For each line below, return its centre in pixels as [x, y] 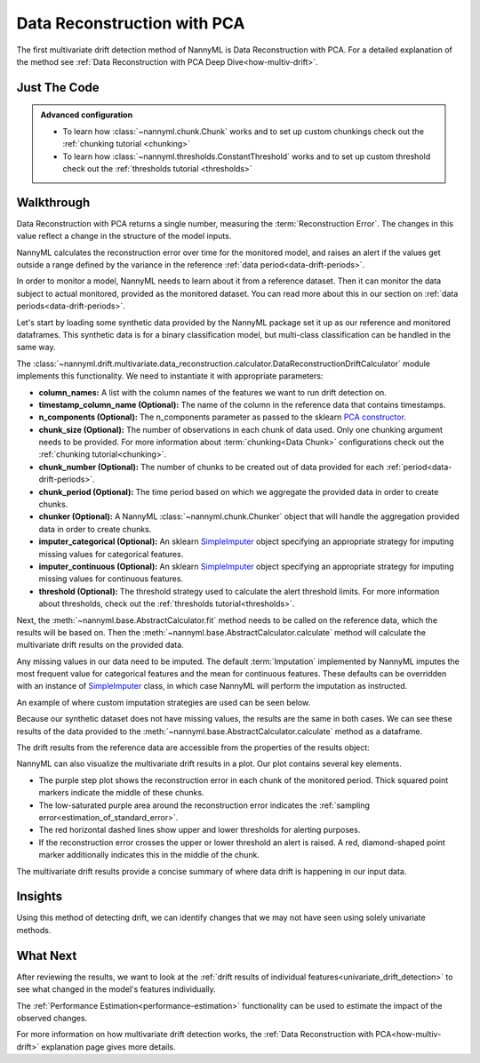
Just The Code [58, 88]
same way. [36, 348]
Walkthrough [53, 202]
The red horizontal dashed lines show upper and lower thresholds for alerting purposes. [200, 830]
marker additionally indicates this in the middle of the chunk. [149, 855]
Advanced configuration [87, 115]
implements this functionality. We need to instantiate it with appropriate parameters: [170, 376]
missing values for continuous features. [111, 579]
